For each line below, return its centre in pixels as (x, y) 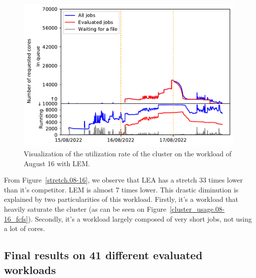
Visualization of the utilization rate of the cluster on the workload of (128, 154)
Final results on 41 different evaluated (103, 255)
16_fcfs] (16, 218)
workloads (30, 269)
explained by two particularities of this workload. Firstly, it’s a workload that (121, 199)
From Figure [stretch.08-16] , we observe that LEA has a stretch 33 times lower (124, 180)
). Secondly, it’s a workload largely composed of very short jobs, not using (140, 218)
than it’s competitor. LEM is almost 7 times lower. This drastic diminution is (121, 189)
